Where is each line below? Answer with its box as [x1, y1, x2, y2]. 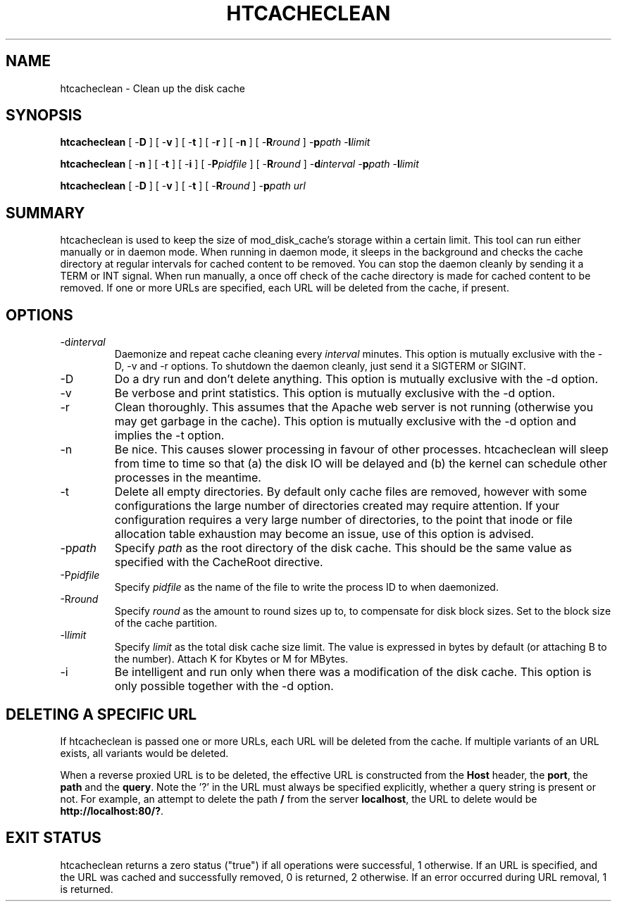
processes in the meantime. [114, 470, 261, 485]
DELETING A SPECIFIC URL [6, 705, 197, 723]
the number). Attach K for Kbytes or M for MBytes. [114, 653, 349, 665]
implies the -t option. [114, 428, 225, 443]
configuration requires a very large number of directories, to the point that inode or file [114, 513, 573, 527]
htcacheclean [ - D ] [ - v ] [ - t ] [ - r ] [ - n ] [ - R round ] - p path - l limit [60, 136, 370, 149]
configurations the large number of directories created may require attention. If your [114, 499, 560, 513]
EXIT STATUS [6, 829, 101, 847]
